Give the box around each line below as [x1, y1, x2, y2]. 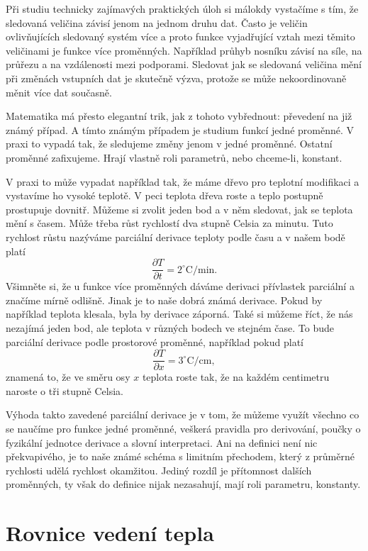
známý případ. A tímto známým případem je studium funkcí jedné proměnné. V [6, 122, 354, 137]
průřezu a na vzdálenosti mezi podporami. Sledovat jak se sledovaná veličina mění [6, 57, 362, 72]
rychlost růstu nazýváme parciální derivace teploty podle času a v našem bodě [6, 229, 345, 244]
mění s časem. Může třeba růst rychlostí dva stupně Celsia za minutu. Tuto [6, 216, 333, 230]
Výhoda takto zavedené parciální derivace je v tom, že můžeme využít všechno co [6, 407, 359, 422]
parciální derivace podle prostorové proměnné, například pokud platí [6, 334, 303, 349]
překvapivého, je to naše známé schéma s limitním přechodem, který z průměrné [6, 449, 355, 464]
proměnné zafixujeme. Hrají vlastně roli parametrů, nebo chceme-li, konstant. [6, 150, 342, 165]
